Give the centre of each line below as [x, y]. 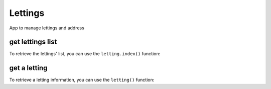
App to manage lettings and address [47, 28]
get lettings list [33, 42]
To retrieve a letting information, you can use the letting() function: [82, 80]
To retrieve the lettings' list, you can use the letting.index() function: [85, 54]
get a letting [28, 68]
